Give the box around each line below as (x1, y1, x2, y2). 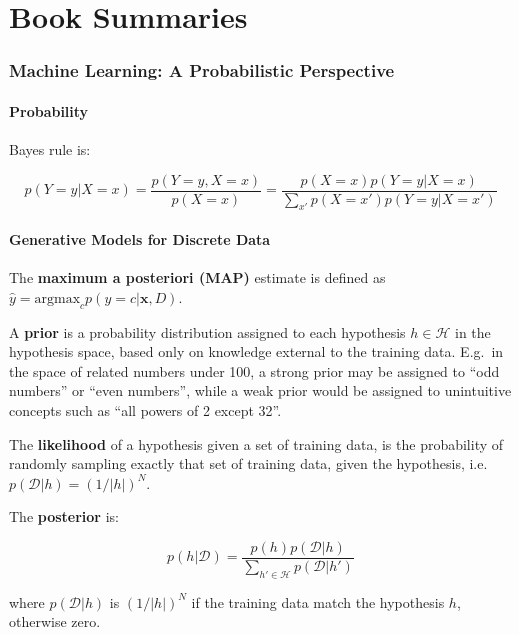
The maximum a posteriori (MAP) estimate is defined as (9, 267, 386, 288)
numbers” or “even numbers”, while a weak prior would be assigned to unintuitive (9, 380, 512, 401)
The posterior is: (9, 506, 119, 527)
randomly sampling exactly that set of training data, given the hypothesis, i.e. (9, 453, 488, 474)
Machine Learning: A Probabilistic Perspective (9, 58, 395, 83)
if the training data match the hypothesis (191, 591, 445, 612)
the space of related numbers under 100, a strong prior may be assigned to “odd (9, 360, 500, 381)
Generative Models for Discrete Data (9, 229, 271, 250)
